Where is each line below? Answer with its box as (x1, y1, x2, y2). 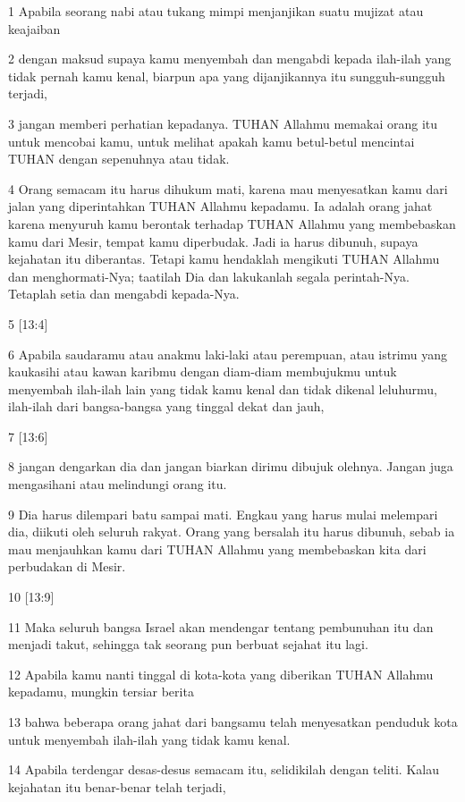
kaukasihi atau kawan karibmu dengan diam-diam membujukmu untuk (8, 362, 397, 381)
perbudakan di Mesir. (8, 557, 126, 576)
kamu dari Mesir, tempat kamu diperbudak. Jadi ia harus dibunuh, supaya (8, 232, 418, 250)
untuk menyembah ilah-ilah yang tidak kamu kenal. (8, 730, 291, 748)
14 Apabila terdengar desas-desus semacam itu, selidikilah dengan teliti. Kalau (8, 760, 439, 779)
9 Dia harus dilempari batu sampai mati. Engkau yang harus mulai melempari (8, 504, 438, 523)
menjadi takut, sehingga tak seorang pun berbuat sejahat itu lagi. (8, 635, 368, 654)
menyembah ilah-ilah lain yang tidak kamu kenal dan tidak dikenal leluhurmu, (8, 379, 437, 398)
